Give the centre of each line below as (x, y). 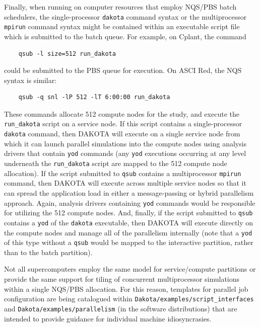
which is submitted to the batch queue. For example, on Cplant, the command (125, 36)
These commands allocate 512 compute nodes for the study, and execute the (122, 113)
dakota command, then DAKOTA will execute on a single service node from (122, 134)
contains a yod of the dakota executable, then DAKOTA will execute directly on (129, 222)
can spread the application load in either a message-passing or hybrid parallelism (129, 192)
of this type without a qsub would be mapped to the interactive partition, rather (129, 242)
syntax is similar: (30, 80)
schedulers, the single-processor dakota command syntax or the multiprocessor (125, 16)
